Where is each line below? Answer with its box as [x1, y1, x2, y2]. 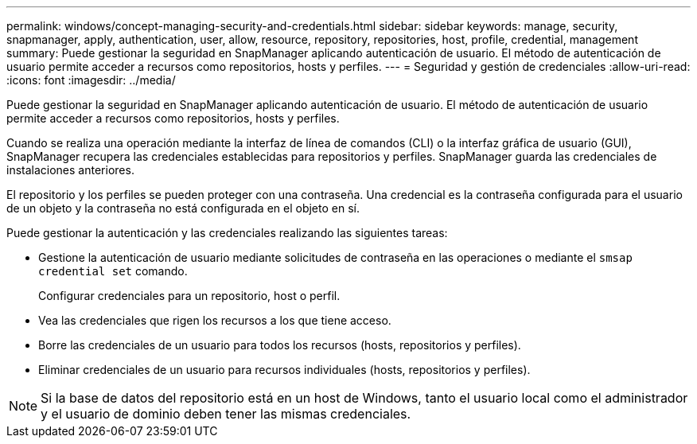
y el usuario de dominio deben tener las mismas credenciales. [41, 406, 411, 422]
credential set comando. [38, 264, 188, 278]
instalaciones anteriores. [6, 163, 134, 177]
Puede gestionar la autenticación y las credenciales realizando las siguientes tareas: [6, 226, 448, 240]
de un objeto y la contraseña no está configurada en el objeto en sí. [6, 201, 360, 215]
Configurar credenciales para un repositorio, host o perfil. [38, 289, 341, 302]
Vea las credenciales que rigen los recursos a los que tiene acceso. [38, 314, 391, 327]
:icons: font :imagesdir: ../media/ [6, 73, 176, 87]
